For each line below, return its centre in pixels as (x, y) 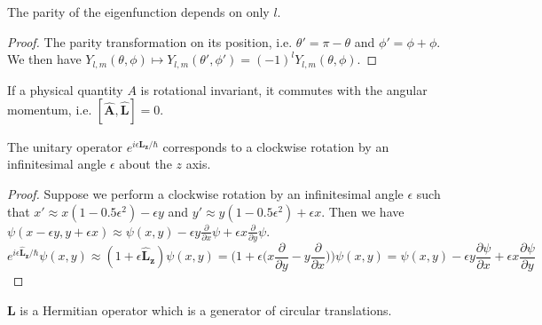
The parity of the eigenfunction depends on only (138, 12)
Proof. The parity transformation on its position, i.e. (150, 41)
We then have (44, 59)
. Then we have (363, 211)
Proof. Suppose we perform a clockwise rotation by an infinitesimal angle (205, 194)
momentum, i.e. (50, 110)
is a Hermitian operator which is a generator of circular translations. (206, 309)
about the (145, 164)
